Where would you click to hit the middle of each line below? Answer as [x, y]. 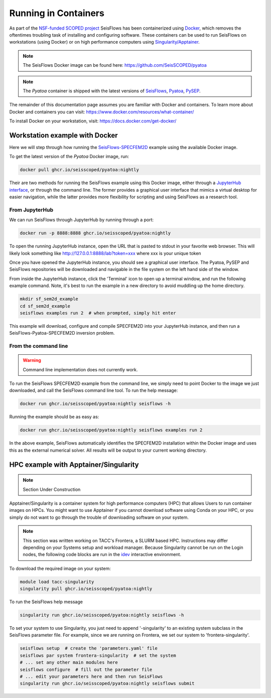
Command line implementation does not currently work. [80, 369]
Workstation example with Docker [63, 135]
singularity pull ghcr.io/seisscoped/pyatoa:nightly [86, 589]
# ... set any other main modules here [69, 663]
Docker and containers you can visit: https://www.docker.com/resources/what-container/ [102, 112]
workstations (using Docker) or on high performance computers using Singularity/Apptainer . [105, 42]
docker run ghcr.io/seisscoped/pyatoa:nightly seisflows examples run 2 [111, 430]
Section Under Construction [52, 489]
